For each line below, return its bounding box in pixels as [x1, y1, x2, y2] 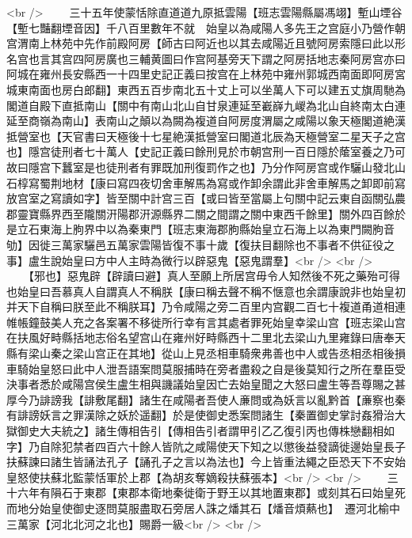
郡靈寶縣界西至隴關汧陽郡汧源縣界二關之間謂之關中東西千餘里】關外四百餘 [6, 205, 395, 222]
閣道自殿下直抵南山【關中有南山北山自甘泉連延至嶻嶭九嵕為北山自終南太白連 [6, 97, 406, 113]
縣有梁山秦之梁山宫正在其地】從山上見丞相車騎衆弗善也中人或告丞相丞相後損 [6, 345, 406, 362]
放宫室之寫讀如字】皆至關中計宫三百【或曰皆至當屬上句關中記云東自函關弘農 [6, 190, 406, 206]
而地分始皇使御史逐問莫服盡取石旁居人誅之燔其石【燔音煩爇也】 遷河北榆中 [6, 500, 400, 516]
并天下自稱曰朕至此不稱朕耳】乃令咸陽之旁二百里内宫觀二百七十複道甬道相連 [6, 298, 406, 315]
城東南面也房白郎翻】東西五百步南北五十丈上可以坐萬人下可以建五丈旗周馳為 [6, 81, 406, 97]
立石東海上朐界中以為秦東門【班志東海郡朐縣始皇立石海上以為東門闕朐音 [17, 221, 395, 237]
